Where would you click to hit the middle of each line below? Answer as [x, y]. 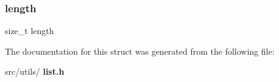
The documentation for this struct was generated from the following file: [140, 51]
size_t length [30, 31]
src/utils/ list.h [35, 71]
